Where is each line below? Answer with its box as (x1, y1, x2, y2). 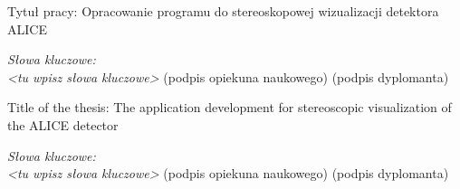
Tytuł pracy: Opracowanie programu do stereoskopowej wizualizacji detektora (7, 2, 439, 20)
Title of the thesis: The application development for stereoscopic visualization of (7, 98, 452, 117)
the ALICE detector (7, 115, 119, 134)
